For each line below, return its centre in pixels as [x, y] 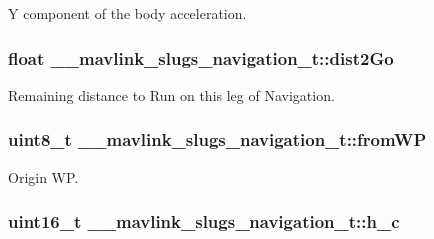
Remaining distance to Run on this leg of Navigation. [171, 94]
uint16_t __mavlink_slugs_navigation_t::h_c [204, 221]
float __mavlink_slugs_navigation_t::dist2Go [201, 57]
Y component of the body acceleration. [127, 13]
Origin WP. [43, 176]
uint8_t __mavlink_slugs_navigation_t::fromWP [217, 139]
